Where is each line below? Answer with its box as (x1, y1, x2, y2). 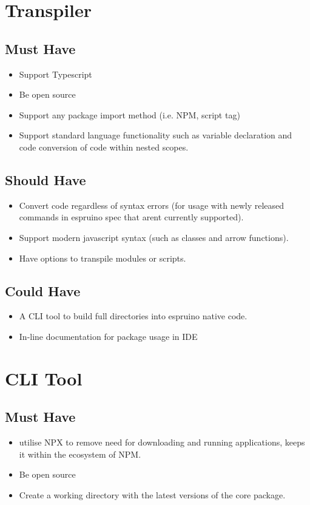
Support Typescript (19, 67, 92, 80)
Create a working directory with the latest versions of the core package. (19, 488, 286, 501)
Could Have (5, 281, 81, 300)
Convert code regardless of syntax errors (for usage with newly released (19, 198, 285, 211)
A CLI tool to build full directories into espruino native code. (19, 310, 248, 322)
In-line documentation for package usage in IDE (19, 330, 198, 342)
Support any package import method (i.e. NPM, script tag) (19, 108, 240, 121)
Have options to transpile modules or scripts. (19, 251, 186, 264)
